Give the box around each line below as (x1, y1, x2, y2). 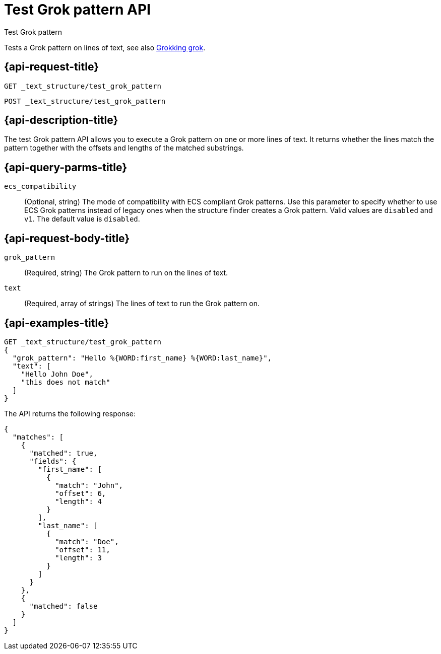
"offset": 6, (55, 489, 106, 497)
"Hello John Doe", (21, 370, 94, 378)
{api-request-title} (4, 60, 99, 74)
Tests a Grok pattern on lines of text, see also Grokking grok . (4, 43, 206, 52)
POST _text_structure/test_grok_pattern (4, 97, 166, 105)
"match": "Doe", (55, 537, 119, 546)
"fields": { (29, 457, 77, 465)
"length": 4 (55, 497, 102, 505)
